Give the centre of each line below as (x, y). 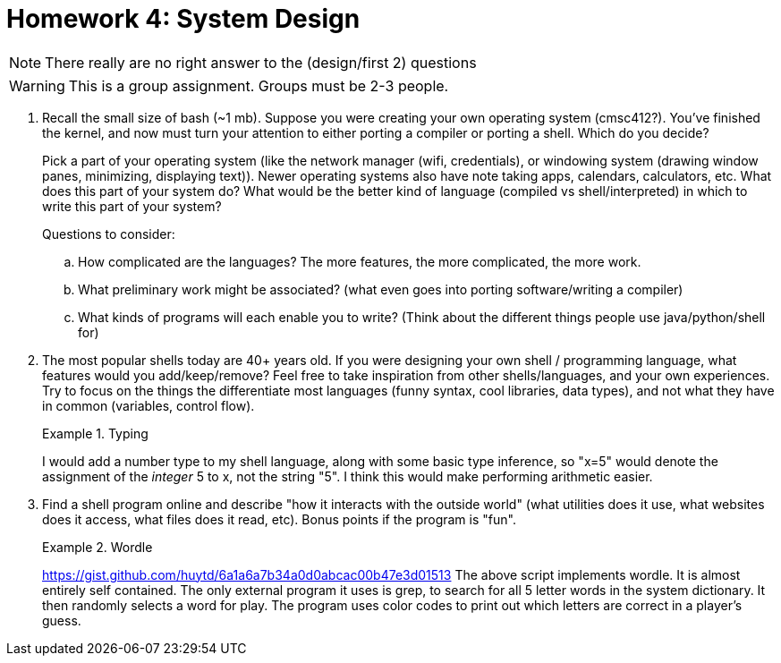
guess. (62, 620)
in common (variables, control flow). (149, 405)
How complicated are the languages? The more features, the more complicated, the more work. (360, 261)
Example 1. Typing (95, 433)
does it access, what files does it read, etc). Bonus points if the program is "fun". (279, 519)
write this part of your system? (132, 206)
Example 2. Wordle (98, 547)
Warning (37, 85)
